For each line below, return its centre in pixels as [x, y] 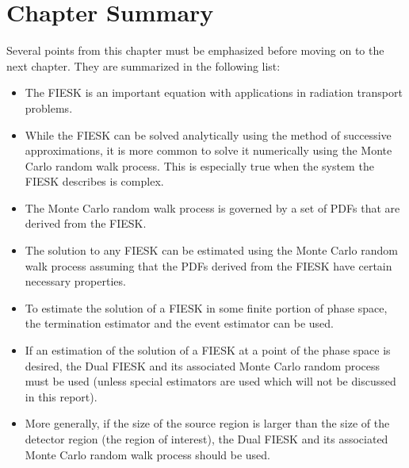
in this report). [61, 396]
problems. [49, 107]
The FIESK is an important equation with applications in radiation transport [214, 92]
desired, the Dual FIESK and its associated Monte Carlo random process [203, 365]
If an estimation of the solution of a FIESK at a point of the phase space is [208, 350]
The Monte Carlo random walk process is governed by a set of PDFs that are [212, 207]
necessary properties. [75, 281]
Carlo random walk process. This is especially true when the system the [199, 165]
